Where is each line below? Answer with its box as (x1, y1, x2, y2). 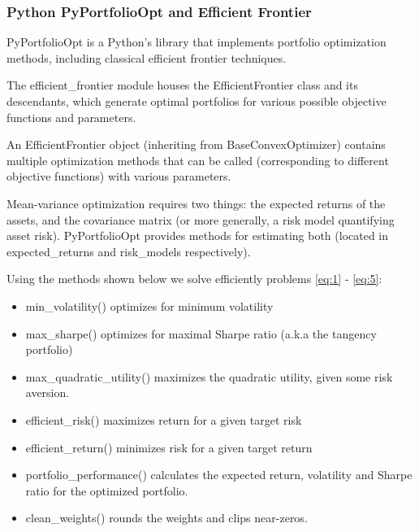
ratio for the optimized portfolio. (25, 482, 188, 499)
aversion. (25, 384, 70, 401)
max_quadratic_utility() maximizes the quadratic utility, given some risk (25, 368, 393, 385)
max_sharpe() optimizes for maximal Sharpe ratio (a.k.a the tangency (25, 325, 377, 342)
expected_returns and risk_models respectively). (6, 242, 251, 259)
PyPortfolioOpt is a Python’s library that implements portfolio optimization (6, 33, 387, 50)
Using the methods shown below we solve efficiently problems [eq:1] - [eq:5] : (6, 270, 382, 287)
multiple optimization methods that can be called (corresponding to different (6, 151, 389, 168)
